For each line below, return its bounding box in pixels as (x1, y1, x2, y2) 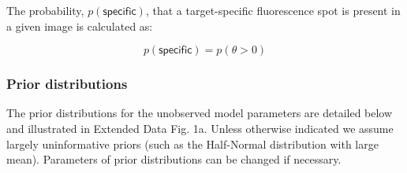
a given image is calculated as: (6, 17, 153, 34)
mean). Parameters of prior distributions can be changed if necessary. (6, 151, 342, 167)
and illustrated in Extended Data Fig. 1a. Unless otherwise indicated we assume (6, 120, 394, 136)
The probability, (6, 2, 84, 18)
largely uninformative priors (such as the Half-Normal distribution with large (6, 135, 379, 152)
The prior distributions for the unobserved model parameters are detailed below (6, 105, 393, 121)
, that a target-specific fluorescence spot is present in (145, 2, 401, 18)
